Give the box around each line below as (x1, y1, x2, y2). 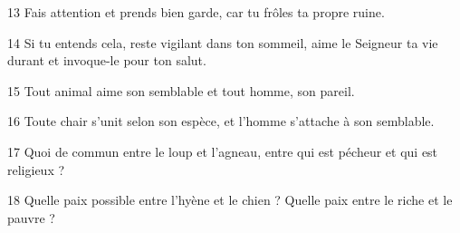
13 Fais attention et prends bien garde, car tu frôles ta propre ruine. (7, 3, 385, 21)
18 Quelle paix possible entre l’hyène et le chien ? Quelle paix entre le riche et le (7, 190, 453, 209)
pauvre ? (7, 208, 55, 227)
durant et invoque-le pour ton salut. (7, 51, 206, 70)
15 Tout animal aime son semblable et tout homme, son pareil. (7, 81, 355, 100)
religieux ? (7, 160, 65, 179)
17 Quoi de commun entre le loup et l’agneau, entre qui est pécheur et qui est (7, 141, 438, 160)
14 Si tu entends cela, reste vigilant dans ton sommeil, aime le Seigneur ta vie (7, 33, 438, 52)
